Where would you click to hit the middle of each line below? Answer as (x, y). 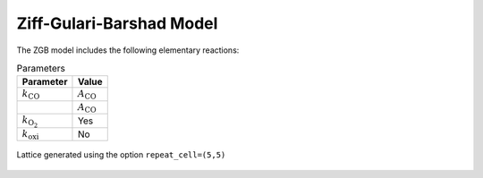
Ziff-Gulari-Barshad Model (117, 23)
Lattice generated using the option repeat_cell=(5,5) (121, 155)
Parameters (41, 69)
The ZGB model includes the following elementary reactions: (128, 50)
